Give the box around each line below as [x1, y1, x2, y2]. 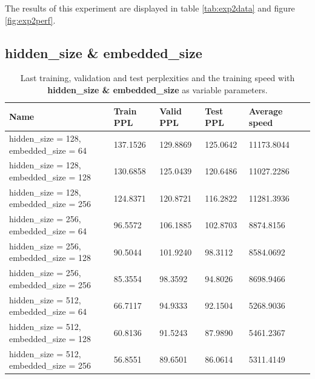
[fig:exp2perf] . [5, 13, 56, 26]
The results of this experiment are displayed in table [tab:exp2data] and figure [5, 2, 295, 14]
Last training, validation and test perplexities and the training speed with [20, 71, 295, 84]
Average [248, 104, 283, 117]
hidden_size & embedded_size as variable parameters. [47, 83, 268, 96]
